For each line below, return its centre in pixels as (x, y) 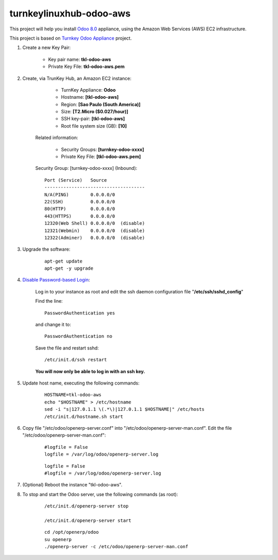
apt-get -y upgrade (69, 268)
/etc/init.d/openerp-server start (88, 520)
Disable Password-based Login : (56, 280)
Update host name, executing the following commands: (81, 383)
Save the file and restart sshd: (67, 348)
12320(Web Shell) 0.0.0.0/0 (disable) (95, 223)
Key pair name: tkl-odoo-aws (80, 59)
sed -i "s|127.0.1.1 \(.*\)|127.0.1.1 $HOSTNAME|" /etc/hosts (125, 409)
